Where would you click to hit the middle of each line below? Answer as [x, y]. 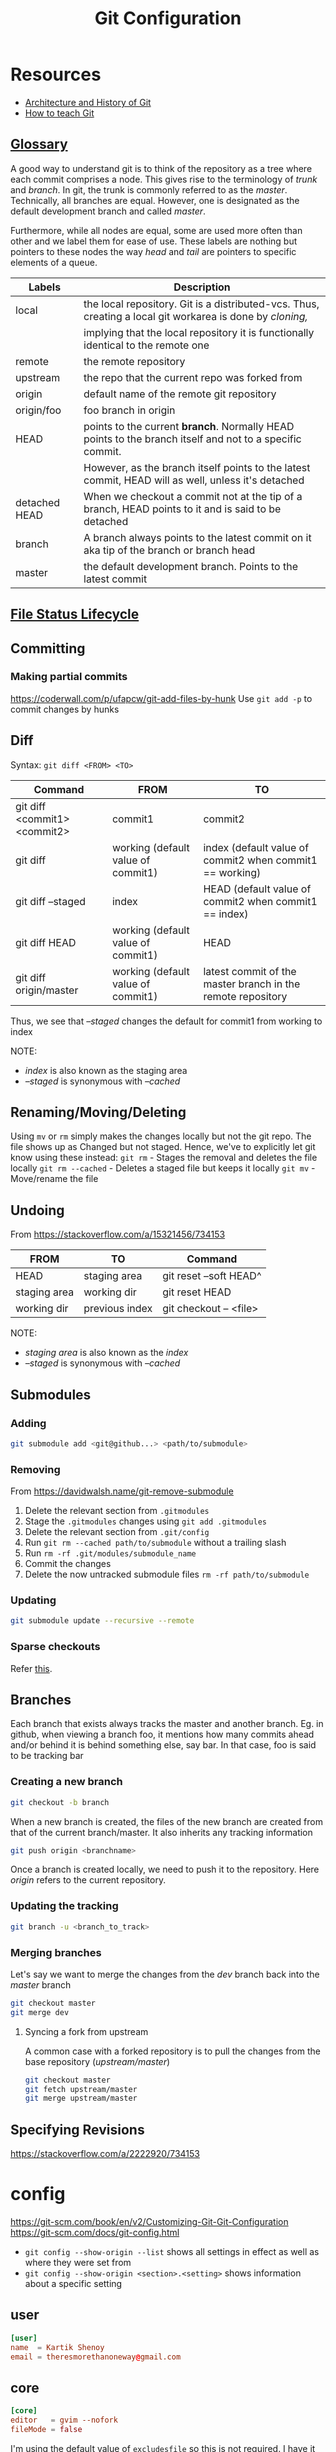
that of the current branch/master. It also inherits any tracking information [161, 1832]
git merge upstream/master [81, 2098]
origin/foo [38, 410]
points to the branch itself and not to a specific [192, 439]
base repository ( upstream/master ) [97, 2061]
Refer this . [31, 1668]
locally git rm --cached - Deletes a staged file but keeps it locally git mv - [163, 1168]
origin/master [47, 990]
